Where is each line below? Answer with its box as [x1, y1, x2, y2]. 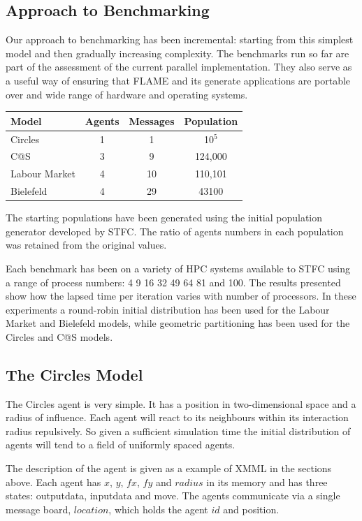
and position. [223, 501, 280, 516]
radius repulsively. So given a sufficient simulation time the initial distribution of [6, 423, 351, 438]
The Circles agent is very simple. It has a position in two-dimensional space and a [6, 396, 356, 411]
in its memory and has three [206, 474, 328, 489]
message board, [6, 501, 71, 516]
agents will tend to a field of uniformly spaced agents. [6, 437, 236, 452]
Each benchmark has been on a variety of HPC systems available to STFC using [6, 260, 350, 275]
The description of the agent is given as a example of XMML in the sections [6, 461, 332, 476]
